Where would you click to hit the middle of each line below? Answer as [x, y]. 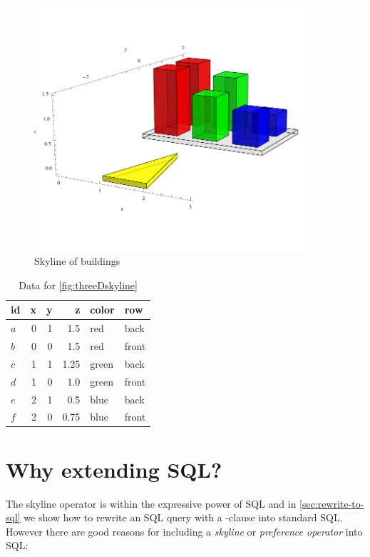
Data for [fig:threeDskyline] [78, 285]
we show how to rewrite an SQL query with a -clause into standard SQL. [183, 517]
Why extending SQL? [114, 469]
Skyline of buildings [77, 261]
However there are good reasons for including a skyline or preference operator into [184, 531]
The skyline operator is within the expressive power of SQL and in [151, 503]
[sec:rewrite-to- [332, 503]
